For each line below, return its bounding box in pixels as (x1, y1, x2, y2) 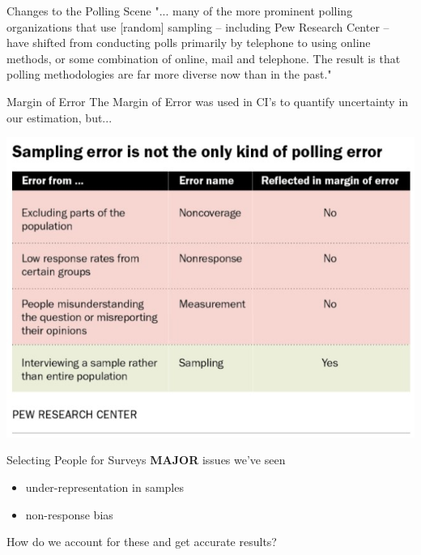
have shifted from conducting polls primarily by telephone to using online (6, 34, 371, 51)
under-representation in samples (25, 478, 184, 495)
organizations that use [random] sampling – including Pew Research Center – (6, 18, 389, 35)
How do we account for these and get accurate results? (6, 533, 277, 550)
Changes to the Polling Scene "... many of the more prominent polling (6, 2, 353, 19)
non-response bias (25, 506, 113, 523)
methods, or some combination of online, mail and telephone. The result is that (6, 49, 401, 66)
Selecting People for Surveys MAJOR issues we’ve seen (6, 451, 286, 468)
